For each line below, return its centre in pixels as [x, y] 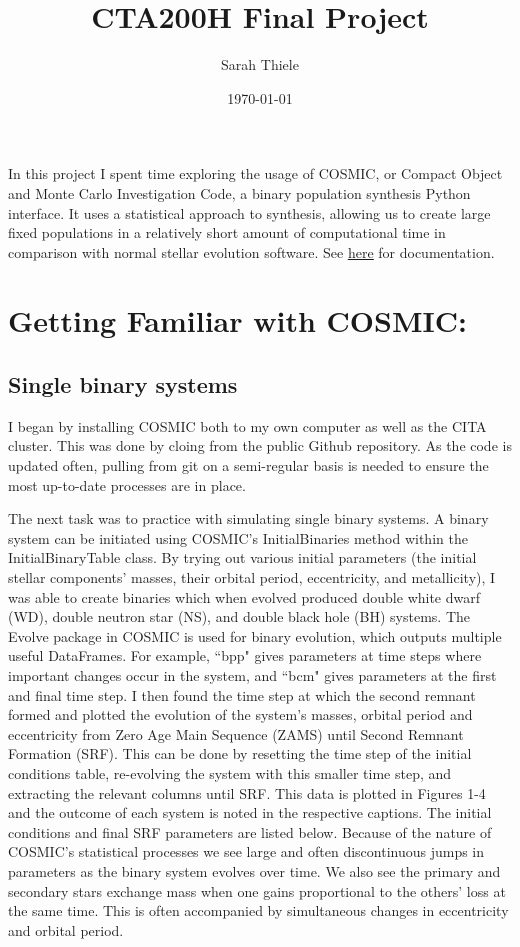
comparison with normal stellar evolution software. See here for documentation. [251, 251]
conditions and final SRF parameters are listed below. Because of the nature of [250, 831]
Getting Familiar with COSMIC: [237, 320]
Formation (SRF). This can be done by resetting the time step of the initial [240, 753]
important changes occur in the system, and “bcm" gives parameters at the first [252, 674]
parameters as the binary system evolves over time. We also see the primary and [254, 870]
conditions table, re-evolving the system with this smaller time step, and [230, 772]
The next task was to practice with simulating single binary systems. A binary [248, 518]
